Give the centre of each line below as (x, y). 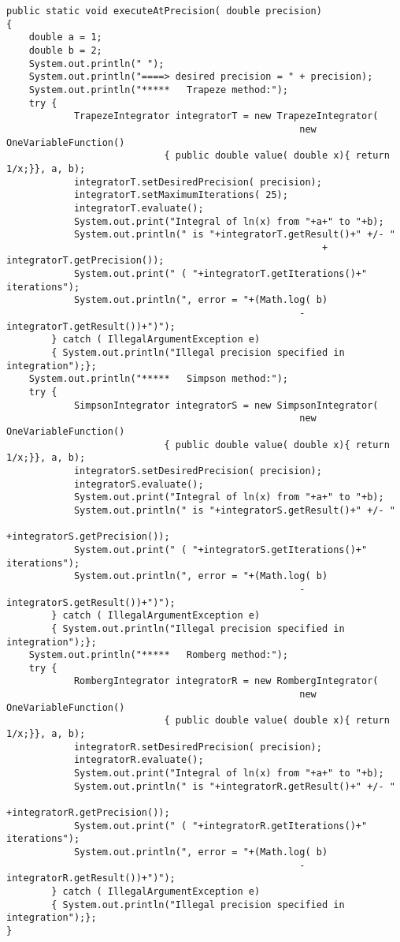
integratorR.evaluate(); (139, 760)
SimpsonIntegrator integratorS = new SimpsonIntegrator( (226, 405)
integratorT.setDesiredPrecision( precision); (198, 182)
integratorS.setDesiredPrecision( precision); (198, 471)
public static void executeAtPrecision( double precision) (164, 11)
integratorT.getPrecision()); (85, 261)
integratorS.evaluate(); (139, 484)
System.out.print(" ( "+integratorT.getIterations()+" (220, 274)
